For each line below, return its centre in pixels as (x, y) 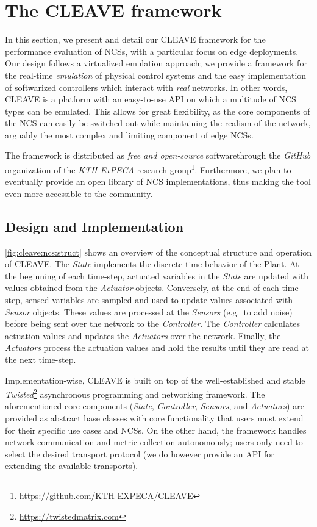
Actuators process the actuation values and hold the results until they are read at (157, 347)
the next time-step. (41, 360)
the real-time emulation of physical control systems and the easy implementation (156, 75)
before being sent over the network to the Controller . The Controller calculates (153, 324)
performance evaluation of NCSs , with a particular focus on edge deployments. (152, 51)
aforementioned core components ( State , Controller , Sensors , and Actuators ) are (155, 406)
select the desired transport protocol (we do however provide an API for (140, 454)
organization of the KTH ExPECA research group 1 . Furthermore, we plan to (148, 169)
